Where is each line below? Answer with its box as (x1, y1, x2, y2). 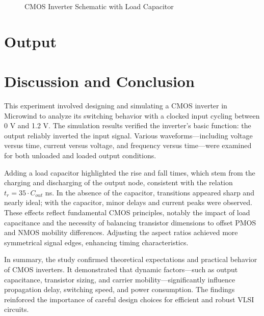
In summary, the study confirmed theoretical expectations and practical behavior (4, 254, 257, 265)
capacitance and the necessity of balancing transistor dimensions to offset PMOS (4, 217, 256, 227)
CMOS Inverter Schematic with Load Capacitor (24, 1, 174, 11)
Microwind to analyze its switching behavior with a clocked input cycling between (4, 110, 260, 121)
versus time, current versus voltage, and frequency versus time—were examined (4, 140, 252, 151)
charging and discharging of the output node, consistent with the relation (4, 177, 233, 188)
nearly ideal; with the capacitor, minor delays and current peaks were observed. (4, 197, 253, 208)
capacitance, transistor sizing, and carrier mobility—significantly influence (4, 274, 235, 284)
